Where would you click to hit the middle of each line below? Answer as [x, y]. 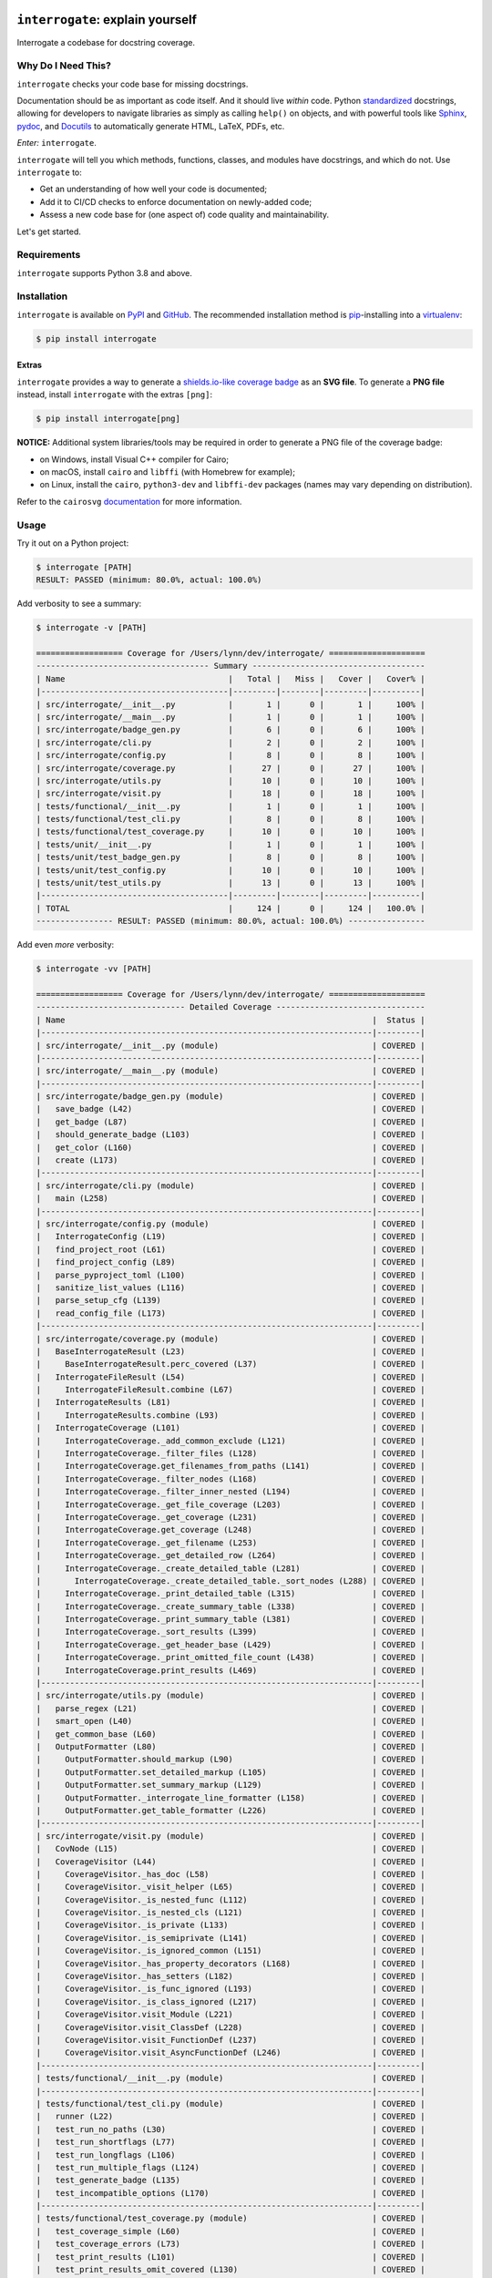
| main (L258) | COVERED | [231, 1199]
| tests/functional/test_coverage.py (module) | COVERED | [231, 2218]
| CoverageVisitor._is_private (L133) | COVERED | [231, 1925]
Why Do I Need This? [64, 66]
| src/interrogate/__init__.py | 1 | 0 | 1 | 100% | [231, 704]
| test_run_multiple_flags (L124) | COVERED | [231, 2167]
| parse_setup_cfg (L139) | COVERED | [231, 1300]
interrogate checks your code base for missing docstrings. [133, 84]
